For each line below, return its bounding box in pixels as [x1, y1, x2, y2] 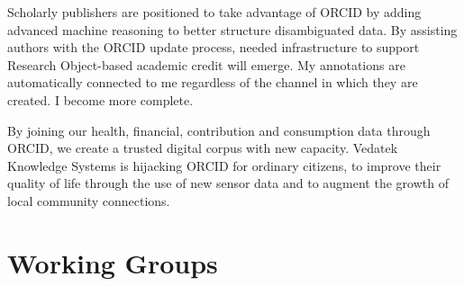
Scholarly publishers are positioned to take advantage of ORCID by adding [7, 3, 422, 21]
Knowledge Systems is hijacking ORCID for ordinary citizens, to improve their [7, 156, 441, 174]
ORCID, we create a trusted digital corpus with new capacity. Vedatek [7, 139, 398, 157]
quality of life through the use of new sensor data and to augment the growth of [7, 174, 449, 192]
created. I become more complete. [7, 90, 194, 109]
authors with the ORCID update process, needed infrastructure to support [7, 38, 420, 57]
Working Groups [7, 244, 218, 281]
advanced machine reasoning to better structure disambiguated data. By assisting [7, 20, 458, 39]
